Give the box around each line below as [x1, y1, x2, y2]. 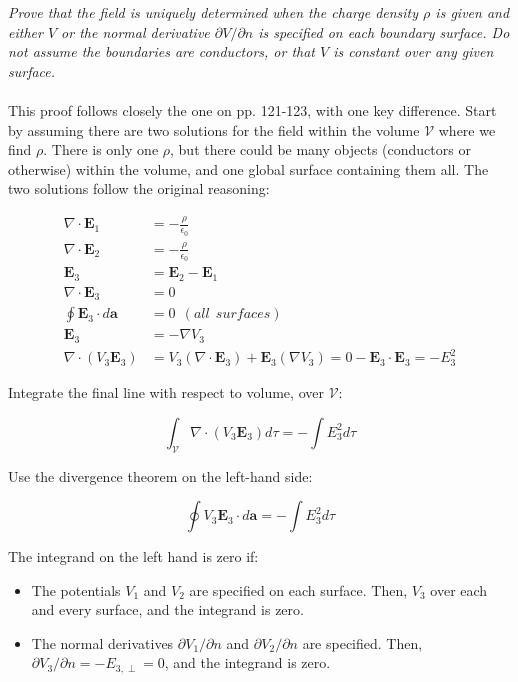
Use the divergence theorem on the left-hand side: [8, 465, 313, 486]
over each [430, 579, 488, 600]
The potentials [31, 579, 121, 600]
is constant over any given [333, 41, 494, 62]
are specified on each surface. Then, [189, 579, 408, 600]
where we [438, 119, 496, 140]
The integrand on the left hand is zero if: [8, 546, 259, 567]
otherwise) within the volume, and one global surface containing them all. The [8, 158, 489, 179]
